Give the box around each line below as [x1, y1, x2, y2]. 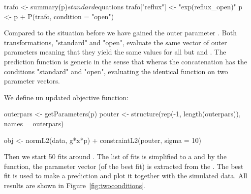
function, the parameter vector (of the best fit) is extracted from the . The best [4, 161, 244, 171]
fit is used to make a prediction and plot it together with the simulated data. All [4, 170, 248, 181]
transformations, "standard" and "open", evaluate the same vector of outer [4, 37, 227, 47]
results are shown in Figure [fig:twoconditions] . [4, 180, 146, 190]
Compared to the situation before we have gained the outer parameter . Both [4, 28, 237, 38]
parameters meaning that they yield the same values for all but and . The [4, 47, 226, 57]
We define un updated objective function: [4, 92, 128, 102]
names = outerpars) [4, 118, 64, 128]
